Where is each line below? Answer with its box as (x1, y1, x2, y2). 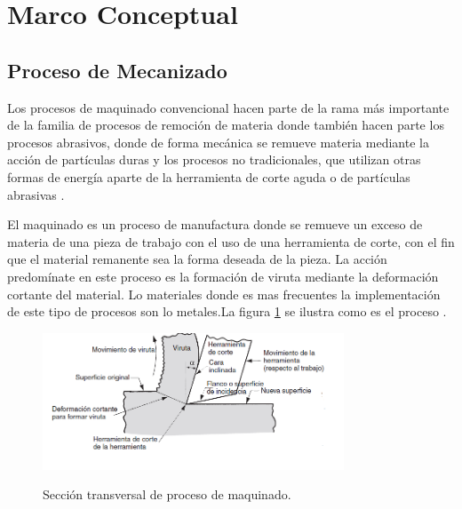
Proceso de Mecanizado (7, 56, 227, 84)
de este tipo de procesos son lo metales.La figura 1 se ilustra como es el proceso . (7, 302, 447, 321)
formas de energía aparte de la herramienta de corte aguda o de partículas (7, 167, 410, 186)
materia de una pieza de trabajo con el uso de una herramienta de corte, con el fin (7, 232, 455, 251)
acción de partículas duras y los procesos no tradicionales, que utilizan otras (7, 150, 421, 169)
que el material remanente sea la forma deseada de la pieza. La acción (7, 250, 387, 268)
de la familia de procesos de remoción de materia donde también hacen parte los (7, 115, 444, 134)
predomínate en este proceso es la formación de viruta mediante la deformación (7, 266, 439, 285)
